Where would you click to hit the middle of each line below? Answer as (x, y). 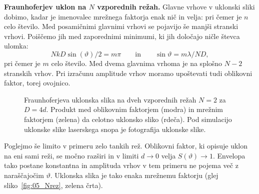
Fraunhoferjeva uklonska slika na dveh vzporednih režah (110, 99)
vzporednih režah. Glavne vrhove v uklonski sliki (176, 6)
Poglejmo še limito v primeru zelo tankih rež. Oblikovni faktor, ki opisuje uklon (126, 146)
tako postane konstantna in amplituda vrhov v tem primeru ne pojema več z (121, 165)
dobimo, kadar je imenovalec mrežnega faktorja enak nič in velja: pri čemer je (123, 16)
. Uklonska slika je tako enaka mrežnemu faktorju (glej (134, 175)
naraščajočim (24, 175)
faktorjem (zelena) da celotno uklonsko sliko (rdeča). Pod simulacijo (128, 119)
